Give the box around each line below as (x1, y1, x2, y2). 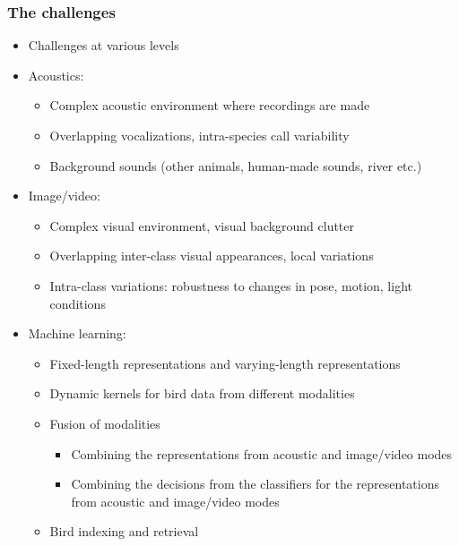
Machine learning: (28, 324, 126, 343)
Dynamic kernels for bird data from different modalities (49, 384, 355, 403)
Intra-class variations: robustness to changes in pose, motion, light (49, 276, 412, 294)
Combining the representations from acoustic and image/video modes (71, 444, 453, 463)
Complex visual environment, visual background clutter (49, 216, 355, 235)
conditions (49, 294, 106, 312)
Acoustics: (28, 65, 84, 84)
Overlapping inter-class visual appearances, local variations (49, 246, 374, 265)
